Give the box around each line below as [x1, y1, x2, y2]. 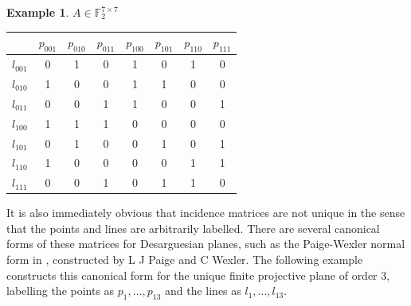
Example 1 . [6, 4, 69, 20]
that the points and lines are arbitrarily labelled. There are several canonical [6, 219, 380, 236]
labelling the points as [6, 282, 115, 299]
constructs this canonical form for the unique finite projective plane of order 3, [6, 266, 390, 283]
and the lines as [164, 282, 241, 299]
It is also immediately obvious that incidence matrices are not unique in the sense [6, 204, 405, 221]
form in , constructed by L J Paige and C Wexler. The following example [6, 251, 363, 268]
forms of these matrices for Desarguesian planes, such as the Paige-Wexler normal [6, 235, 405, 252]
